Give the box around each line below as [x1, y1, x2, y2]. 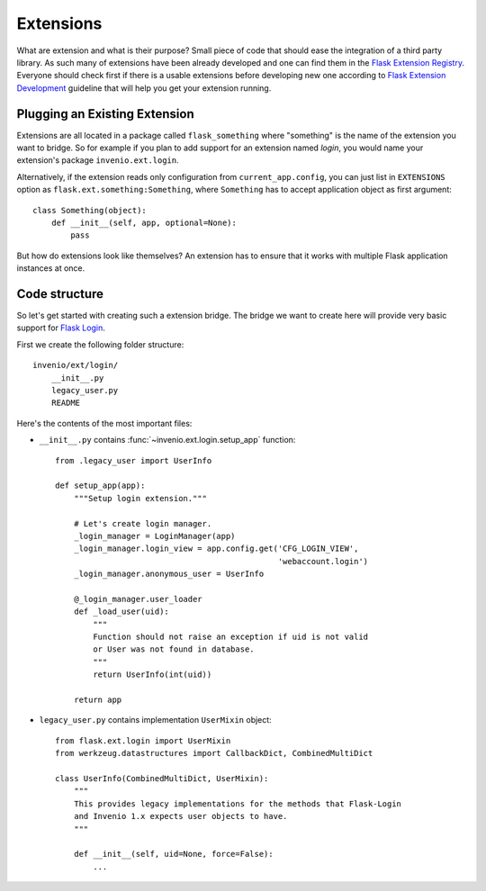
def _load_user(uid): [73, 607, 170, 616]
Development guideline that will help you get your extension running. [16, 82, 272, 94]
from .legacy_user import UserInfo [55, 455, 212, 465]
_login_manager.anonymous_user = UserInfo [73, 569, 265, 580]
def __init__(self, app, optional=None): [50, 217, 238, 228]
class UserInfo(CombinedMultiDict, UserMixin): [55, 773, 269, 783]
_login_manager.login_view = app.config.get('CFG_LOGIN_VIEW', [73, 544, 359, 553]
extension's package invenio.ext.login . [16, 155, 179, 166]
